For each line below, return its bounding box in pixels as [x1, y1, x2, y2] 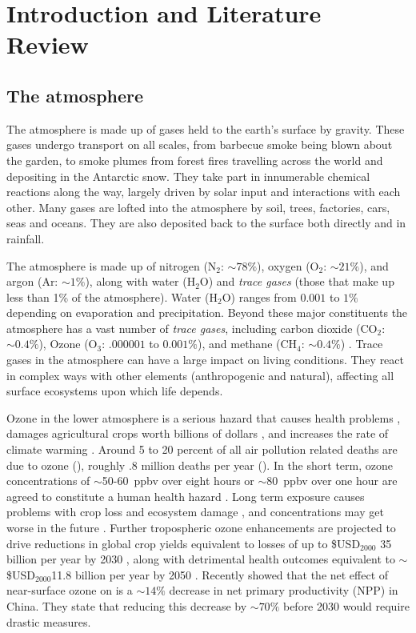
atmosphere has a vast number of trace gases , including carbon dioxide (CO [6, 319, 378, 336]
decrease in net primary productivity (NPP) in [169, 582, 398, 599]
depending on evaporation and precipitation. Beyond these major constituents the [6, 304, 408, 321]
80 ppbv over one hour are [266, 472, 398, 489]
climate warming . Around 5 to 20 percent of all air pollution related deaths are [6, 441, 398, 458]
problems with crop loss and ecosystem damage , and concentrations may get [6, 503, 384, 520]
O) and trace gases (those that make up [199, 273, 394, 290]
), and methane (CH [198, 335, 298, 352]
